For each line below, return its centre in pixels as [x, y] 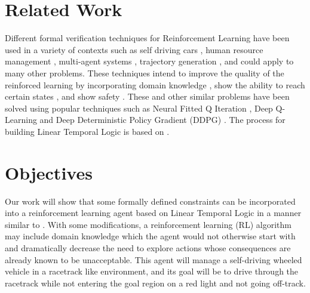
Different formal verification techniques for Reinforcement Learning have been [147, 38]
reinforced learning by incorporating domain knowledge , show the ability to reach [155, 84]
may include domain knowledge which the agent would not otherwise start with [150, 236]
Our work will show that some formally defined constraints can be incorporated [150, 201]
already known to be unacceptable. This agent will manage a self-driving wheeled [154, 259]
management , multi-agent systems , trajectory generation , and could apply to [149, 61]
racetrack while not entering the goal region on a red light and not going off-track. [155, 283]
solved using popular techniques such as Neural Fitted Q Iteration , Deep [139, 108]
